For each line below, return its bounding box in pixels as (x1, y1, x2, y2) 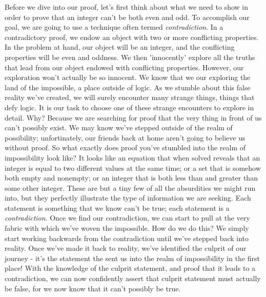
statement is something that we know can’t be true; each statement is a (5, 202, 230, 213)
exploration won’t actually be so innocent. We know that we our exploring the (5, 72, 251, 83)
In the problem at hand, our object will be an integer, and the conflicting (5, 42, 235, 52)
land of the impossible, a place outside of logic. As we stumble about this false (5, 82, 251, 92)
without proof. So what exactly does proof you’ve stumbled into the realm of (5, 142, 246, 153)
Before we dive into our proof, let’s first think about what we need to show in (5, 2, 249, 12)
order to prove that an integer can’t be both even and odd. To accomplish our (5, 11, 250, 22)
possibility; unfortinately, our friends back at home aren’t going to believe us (5, 132, 245, 143)
